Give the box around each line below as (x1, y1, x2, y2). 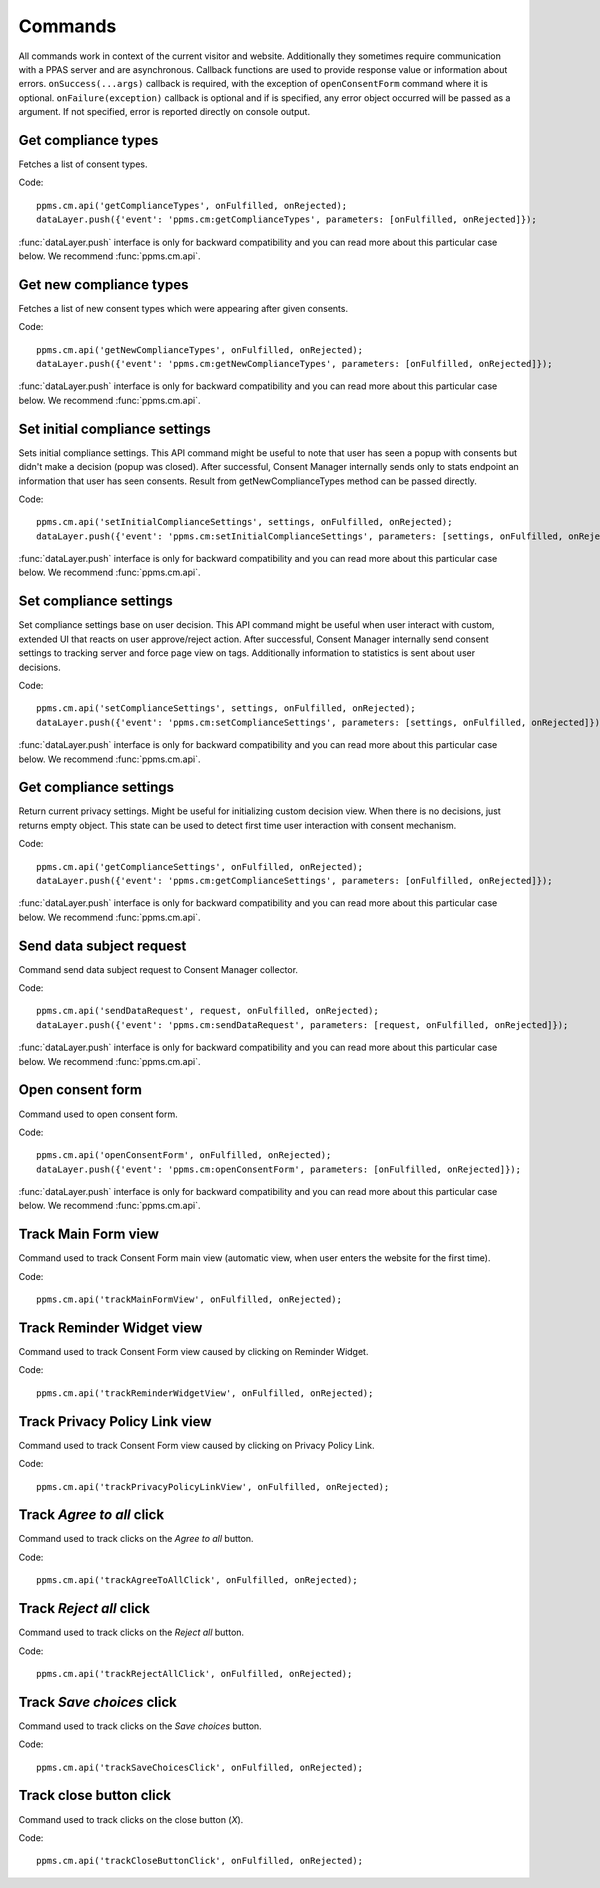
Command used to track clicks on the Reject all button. (18, 1626, 245, 1639)
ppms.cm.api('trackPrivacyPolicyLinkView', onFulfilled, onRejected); (36, 1481, 390, 1492)
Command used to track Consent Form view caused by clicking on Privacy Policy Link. (18, 1439, 375, 1451)
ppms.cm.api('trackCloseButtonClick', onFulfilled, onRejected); (36, 1855, 364, 1867)
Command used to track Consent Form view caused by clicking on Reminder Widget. (18, 1346, 369, 1358)
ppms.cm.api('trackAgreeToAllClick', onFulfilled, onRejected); (36, 1575, 359, 1586)
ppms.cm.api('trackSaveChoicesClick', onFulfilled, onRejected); (36, 1761, 364, 1773)
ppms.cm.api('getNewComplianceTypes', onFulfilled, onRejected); (36, 344, 364, 355)
